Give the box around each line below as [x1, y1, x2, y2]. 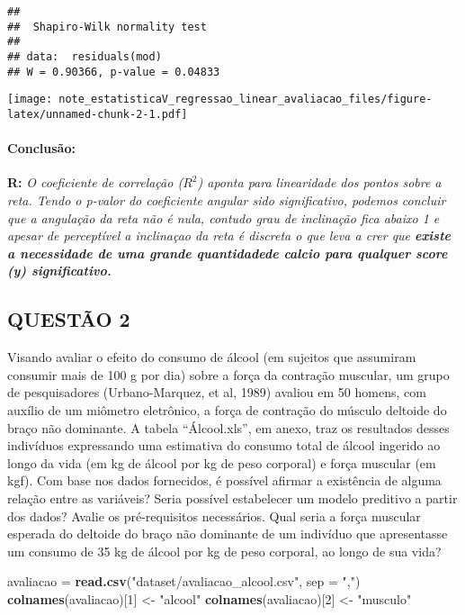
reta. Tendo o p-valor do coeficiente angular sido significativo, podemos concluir [7, 190, 446, 209]
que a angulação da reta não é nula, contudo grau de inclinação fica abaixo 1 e [7, 208, 440, 227]
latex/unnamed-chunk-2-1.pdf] [7, 107, 188, 121]
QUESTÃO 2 [7, 305, 130, 333]
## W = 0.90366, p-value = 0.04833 [7, 65, 220, 78]
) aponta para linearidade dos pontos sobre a [197, 173, 442, 192]
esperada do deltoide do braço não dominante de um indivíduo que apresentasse [7, 524, 448, 543]
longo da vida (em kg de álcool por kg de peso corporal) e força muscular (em [7, 453, 436, 472]
